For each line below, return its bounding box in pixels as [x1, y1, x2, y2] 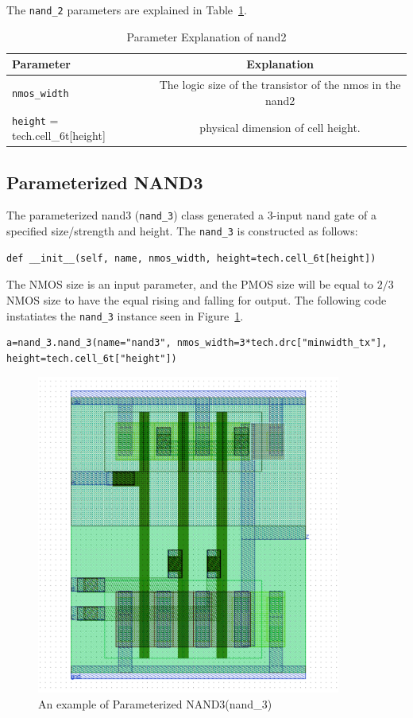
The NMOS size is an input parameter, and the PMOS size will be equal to [6, 276, 374, 293]
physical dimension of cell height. [199, 119, 361, 136]
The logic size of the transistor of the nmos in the [159, 76, 401, 93]
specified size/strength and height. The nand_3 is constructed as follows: [6, 223, 358, 239]
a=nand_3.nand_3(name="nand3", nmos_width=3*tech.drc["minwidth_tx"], [6, 337, 388, 349]
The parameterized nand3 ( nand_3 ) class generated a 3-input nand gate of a [6, 207, 376, 223]
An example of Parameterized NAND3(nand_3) [38, 695, 272, 712]
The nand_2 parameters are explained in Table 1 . [6, 2, 247, 17]
